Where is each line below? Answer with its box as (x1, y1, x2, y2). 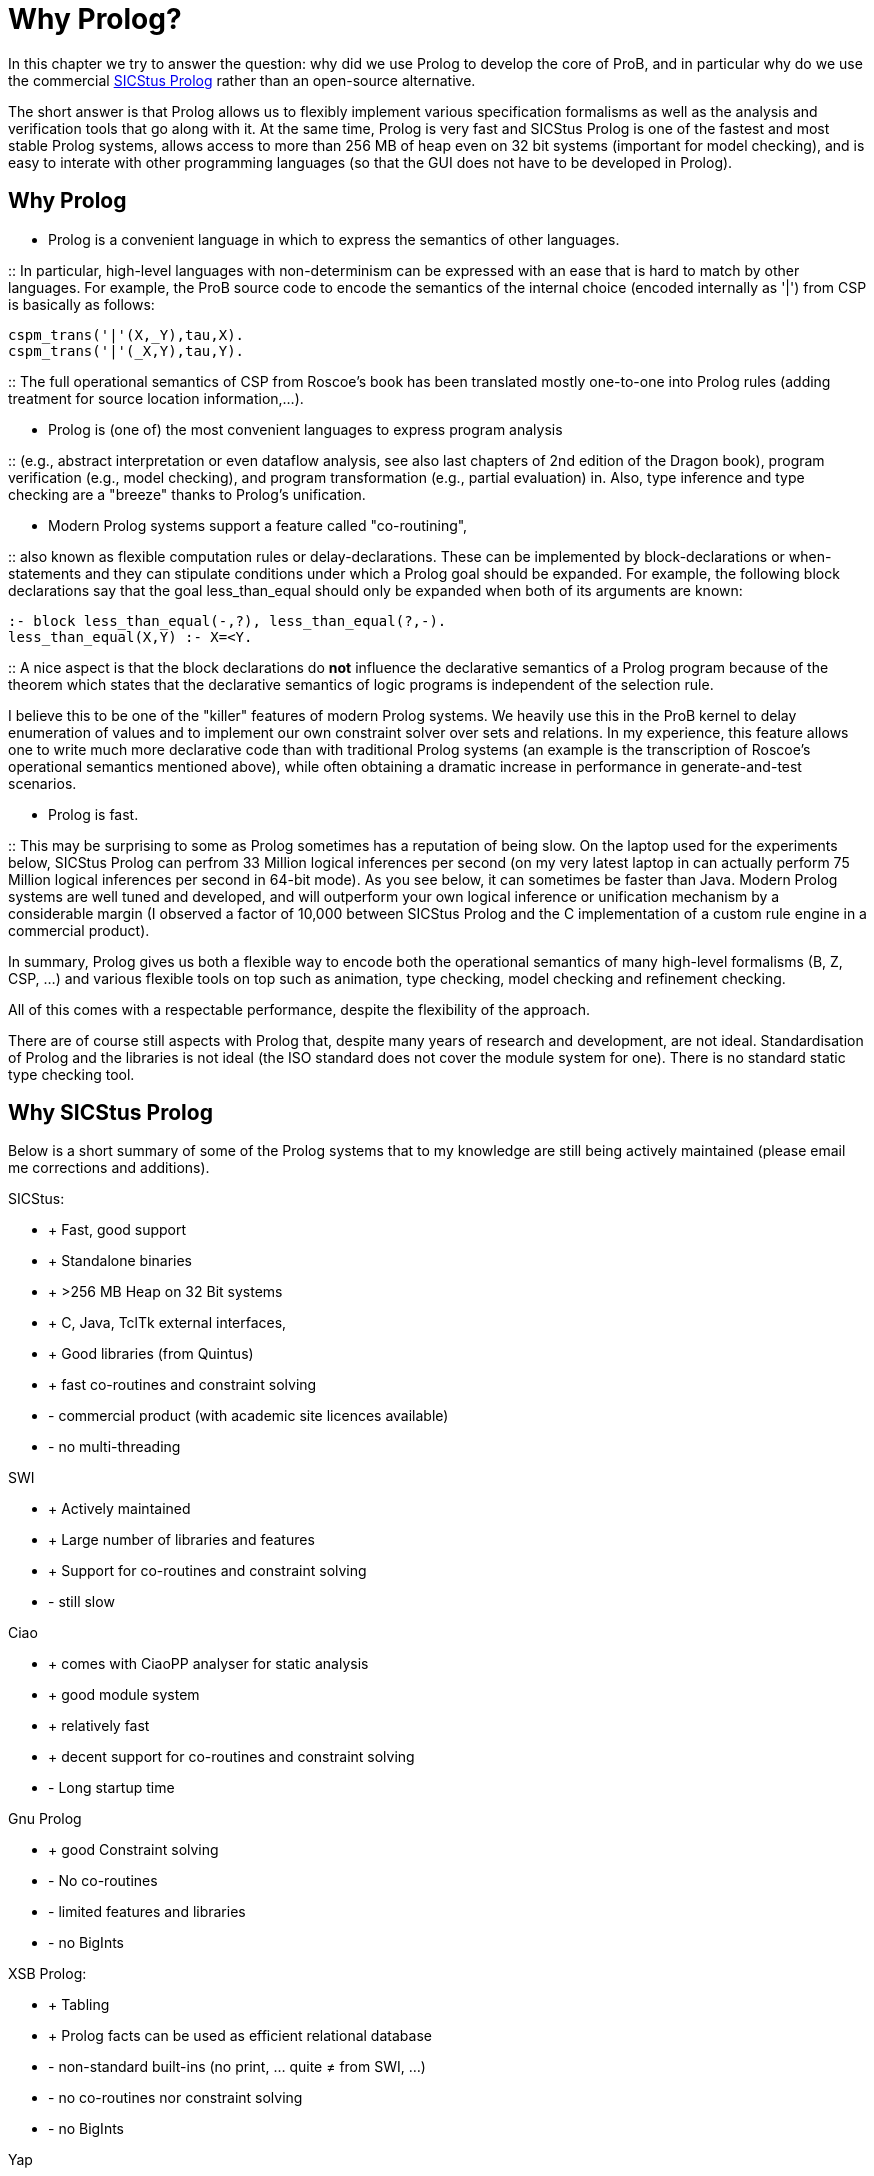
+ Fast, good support (48, 1221, 187, 1239)
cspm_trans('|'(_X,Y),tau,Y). (8, 342, 245, 359)
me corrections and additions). (8, 1159, 210, 1177)
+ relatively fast (48, 1717, 150, 1735)
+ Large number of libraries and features (48, 1531, 315, 1549)
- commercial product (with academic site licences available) (48, 1407, 449, 1425)
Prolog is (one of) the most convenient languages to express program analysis (48, 420, 563, 438)
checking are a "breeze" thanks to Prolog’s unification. (8, 485, 366, 503)
